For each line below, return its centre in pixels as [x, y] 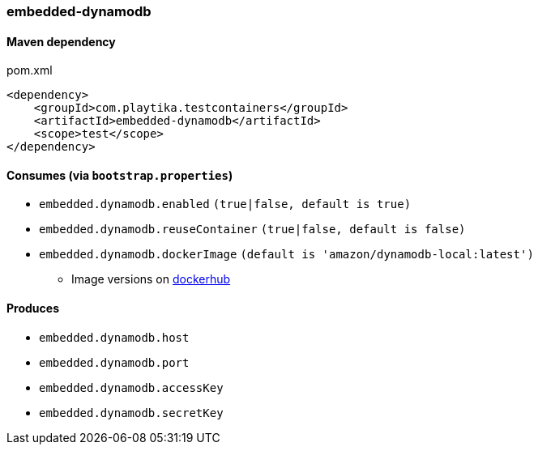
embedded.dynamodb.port [114, 362]
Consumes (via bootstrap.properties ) [120, 175]
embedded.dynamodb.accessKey [131, 387]
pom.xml [30, 70]
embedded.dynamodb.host [114, 337]
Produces [33, 308]
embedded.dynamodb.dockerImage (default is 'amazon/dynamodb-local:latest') [286, 255]
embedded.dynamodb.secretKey [131, 413]
